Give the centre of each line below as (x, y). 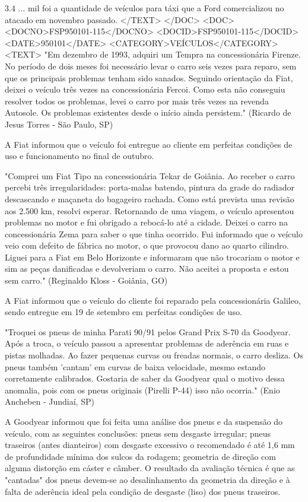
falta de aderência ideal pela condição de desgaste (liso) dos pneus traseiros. (143, 491)
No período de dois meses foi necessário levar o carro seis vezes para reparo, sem (151, 66)
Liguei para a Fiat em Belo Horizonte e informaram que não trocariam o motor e (152, 257)
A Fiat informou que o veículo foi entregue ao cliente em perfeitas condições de (149, 144)
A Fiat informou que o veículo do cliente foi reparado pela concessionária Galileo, (153, 300)
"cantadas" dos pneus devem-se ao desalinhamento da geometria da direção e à (147, 479)
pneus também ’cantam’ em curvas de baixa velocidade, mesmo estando (135, 366)
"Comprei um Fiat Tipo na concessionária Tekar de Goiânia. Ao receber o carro (150, 175)
